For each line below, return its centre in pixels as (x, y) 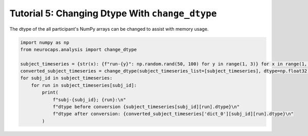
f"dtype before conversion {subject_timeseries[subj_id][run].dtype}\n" (146, 107)
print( (50, 93)
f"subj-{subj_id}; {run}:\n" (89, 99)
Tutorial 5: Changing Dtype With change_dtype (113, 13)
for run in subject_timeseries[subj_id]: (84, 85)
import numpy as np (45, 42)
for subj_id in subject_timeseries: (66, 78)
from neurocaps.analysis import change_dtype (79, 49)
